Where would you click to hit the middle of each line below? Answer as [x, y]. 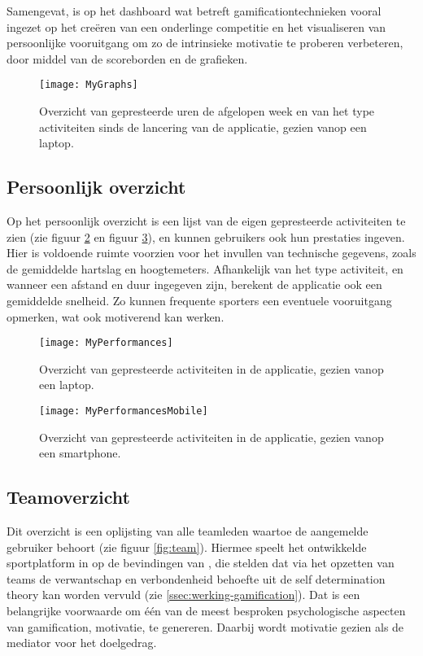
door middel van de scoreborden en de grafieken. [127, 58]
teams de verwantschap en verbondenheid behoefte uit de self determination [196, 578]
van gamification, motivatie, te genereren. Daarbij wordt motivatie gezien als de [205, 626]
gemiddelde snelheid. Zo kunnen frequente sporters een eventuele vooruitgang [199, 300]
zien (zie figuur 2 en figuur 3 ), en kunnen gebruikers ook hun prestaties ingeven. [206, 236]
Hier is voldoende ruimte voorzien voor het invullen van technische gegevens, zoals [211, 253]
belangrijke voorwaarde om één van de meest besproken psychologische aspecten [206, 611]
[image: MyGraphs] [89, 85]
